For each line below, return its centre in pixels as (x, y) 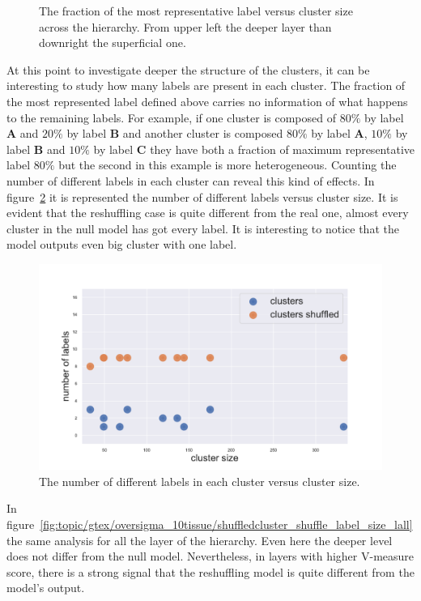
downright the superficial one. (113, 43)
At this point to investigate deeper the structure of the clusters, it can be (188, 69)
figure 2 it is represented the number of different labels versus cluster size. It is (202, 196)
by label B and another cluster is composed (175, 133)
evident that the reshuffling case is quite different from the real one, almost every (208, 213)
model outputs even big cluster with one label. (122, 244)
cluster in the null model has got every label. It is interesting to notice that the (203, 228)
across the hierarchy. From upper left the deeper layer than (185, 26)
